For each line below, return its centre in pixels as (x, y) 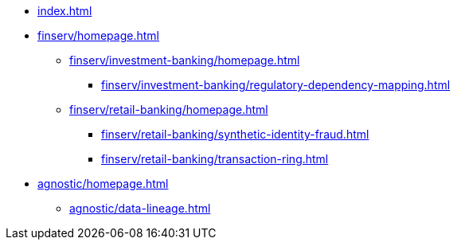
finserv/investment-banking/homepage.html (185, 60)
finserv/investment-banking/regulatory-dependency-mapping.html (276, 85)
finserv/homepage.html (98, 35)
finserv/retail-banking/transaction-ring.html (215, 159)
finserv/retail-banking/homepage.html (169, 109)
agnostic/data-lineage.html (140, 208)
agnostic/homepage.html (103, 184)
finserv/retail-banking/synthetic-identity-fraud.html (235, 134)
